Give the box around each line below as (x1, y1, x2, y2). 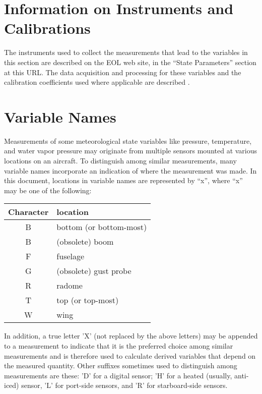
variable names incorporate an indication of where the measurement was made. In (4, 165, 257, 176)
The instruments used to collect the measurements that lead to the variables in (4, 47, 248, 58)
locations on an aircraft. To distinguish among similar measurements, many (4, 155, 237, 165)
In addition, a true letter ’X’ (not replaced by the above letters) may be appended (4, 330, 258, 341)
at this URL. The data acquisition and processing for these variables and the (4, 67, 241, 77)
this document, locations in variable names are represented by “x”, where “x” (4, 175, 243, 186)
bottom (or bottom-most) (56, 221, 147, 233)
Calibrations (4, 18, 91, 38)
